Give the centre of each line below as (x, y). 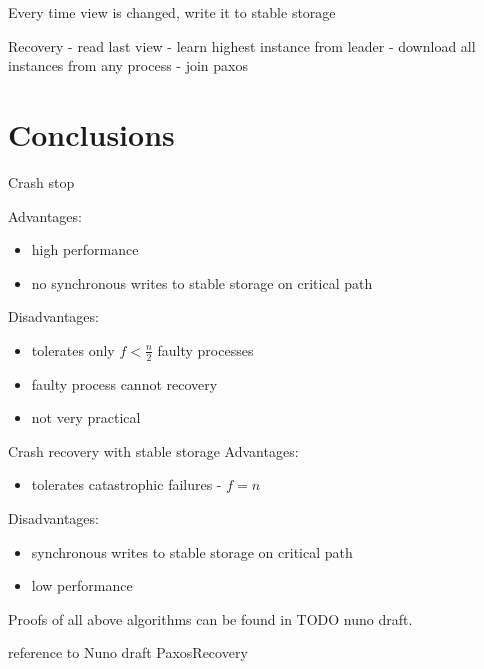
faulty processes (205, 349)
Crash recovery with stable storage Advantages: (153, 450)
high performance (85, 249)
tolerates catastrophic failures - (126, 484)
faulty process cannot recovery (124, 383)
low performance (82, 585)
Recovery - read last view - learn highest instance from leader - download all (242, 45)
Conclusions (91, 133)
